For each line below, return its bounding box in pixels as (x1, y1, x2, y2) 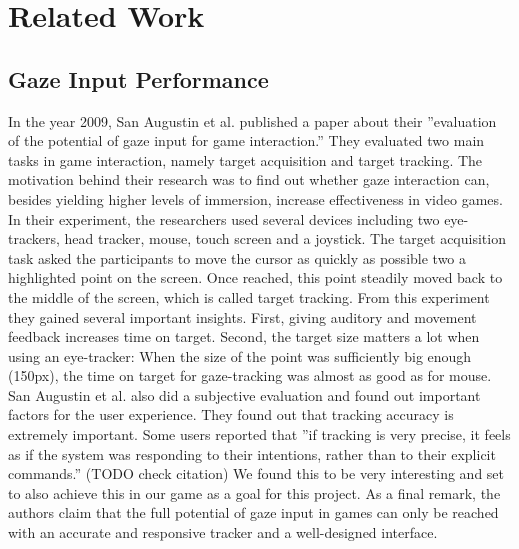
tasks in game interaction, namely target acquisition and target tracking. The (8, 149, 483, 170)
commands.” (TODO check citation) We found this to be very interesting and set (8, 463, 505, 484)
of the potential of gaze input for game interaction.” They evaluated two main (8, 130, 485, 151)
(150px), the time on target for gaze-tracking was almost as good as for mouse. (8, 365, 492, 386)
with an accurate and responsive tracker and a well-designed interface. (8, 522, 438, 543)
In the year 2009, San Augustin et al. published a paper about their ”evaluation (8, 110, 497, 131)
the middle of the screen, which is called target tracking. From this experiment (8, 286, 490, 307)
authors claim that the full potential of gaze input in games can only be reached (8, 502, 499, 523)
